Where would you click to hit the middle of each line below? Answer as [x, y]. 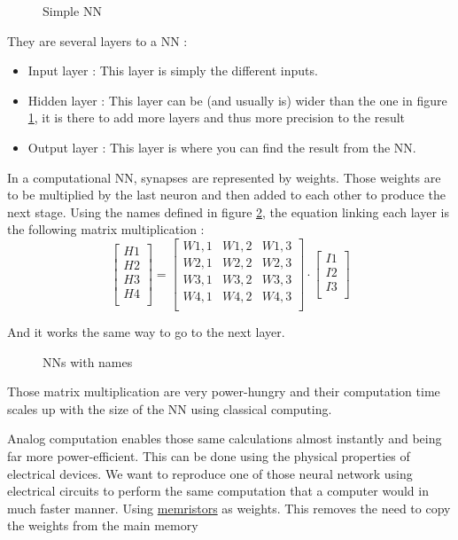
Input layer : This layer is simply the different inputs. [173, 70]
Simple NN [72, 11]
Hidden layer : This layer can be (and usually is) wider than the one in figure [237, 100]
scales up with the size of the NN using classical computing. [170, 408]
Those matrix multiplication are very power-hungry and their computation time [224, 391]
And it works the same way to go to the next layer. [146, 332]
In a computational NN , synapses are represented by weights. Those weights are [224, 177]
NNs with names [88, 361]
